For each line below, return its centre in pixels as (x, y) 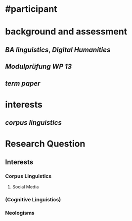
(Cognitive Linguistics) (33, 199)
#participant (31, 9)
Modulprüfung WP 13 (39, 67)
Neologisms (20, 213)
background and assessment (66, 32)
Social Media (25, 187)
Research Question (45, 144)
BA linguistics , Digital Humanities (58, 50)
